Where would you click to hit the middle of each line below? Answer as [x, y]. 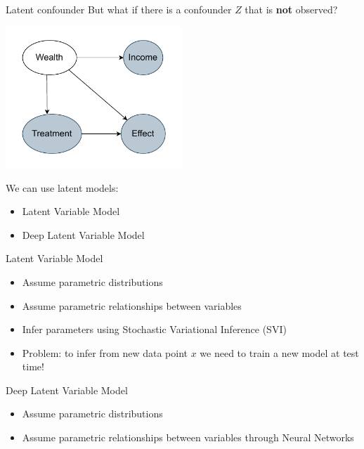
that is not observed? [291, 9]
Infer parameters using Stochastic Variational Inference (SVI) [154, 329]
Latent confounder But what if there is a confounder [119, 9]
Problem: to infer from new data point [105, 352]
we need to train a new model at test [279, 352]
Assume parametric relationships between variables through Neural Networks [188, 437]
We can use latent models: [62, 187]
